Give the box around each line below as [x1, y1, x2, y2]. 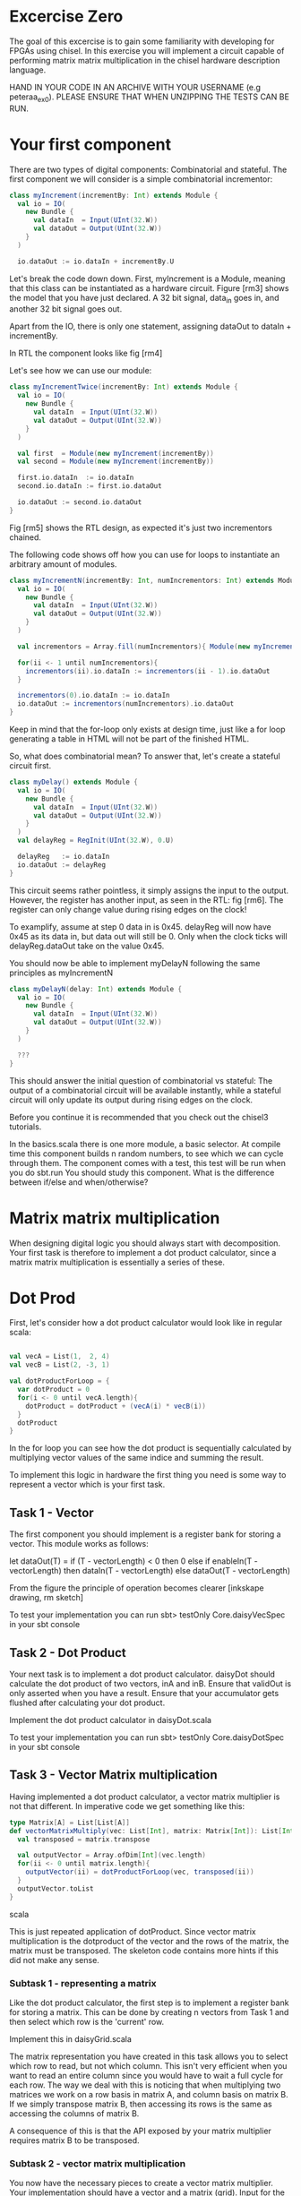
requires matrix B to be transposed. [9, 2134, 141, 2146]
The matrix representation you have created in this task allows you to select [9, 2051, 288, 2062]
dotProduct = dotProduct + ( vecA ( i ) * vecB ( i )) [25, 1402, 206, 1411]
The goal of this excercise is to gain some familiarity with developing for [9, 36, 275, 47]
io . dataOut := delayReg [17, 860, 106, 870]
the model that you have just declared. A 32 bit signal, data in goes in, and [9, 292, 279, 305]
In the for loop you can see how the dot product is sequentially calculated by [9, 1443, 292, 1454]
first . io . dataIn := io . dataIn [17, 473, 134, 483]
